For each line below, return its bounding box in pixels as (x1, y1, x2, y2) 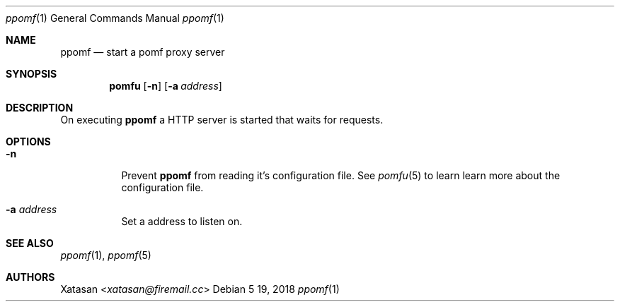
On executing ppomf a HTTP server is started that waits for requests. (60, 114, 384, 126)
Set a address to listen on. (121, 215, 243, 227)
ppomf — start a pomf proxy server (60, 46, 225, 58)
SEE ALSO (6, 237, 54, 249)
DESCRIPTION (6, 102, 74, 114)
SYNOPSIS (6, 68, 57, 80)
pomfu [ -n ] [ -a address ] (109, 80, 222, 92)
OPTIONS (6, 136, 51, 148)
